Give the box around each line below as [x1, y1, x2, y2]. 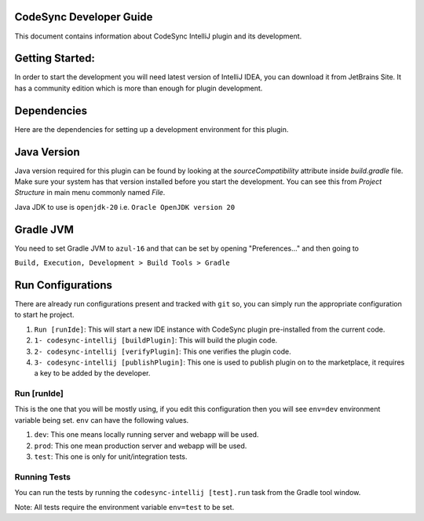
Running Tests [14, 471, 71, 482]
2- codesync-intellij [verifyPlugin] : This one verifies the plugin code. [34, 347, 291, 356]
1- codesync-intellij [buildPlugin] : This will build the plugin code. [34, 336, 278, 345]
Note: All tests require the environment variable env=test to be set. [14, 502, 235, 512]
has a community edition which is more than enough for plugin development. [14, 83, 263, 93]
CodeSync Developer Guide [14, 10, 153, 24]
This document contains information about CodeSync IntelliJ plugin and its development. [14, 31, 302, 41]
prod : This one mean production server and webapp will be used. [34, 441, 247, 450]
